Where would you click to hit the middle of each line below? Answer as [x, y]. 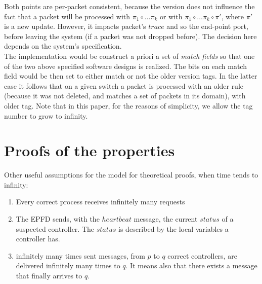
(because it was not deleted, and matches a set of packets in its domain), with [125, 96]
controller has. [38, 239]
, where [233, 16]
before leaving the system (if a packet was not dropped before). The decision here [130, 36]
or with [171, 16]
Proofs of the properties [90, 150]
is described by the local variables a [173, 228]
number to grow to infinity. [46, 115]
